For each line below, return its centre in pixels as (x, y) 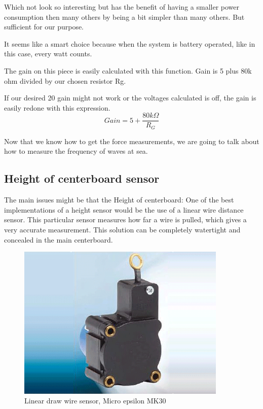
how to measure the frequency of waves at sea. (76, 151)
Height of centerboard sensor (82, 178)
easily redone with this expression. (57, 107)
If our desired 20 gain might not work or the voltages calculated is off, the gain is (130, 98)
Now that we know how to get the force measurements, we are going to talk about (132, 141)
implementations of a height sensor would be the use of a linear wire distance (124, 209)
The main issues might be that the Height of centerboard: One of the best (119, 200)
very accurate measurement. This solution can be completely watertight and (122, 230)
